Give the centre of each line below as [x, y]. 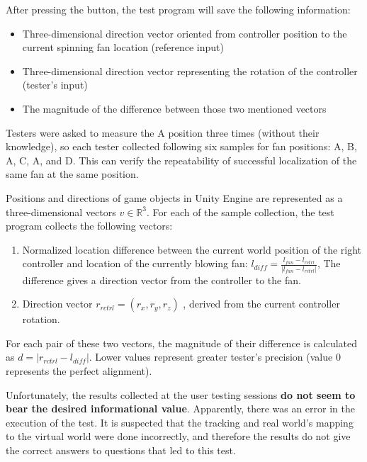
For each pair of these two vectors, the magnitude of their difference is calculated [182, 343]
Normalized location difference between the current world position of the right [192, 249]
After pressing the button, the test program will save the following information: [178, 9]
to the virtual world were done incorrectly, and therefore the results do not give [178, 436]
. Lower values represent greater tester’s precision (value [211, 357]
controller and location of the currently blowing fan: [135, 263]
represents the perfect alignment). [79, 371]
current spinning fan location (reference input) [123, 47]
